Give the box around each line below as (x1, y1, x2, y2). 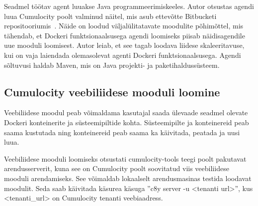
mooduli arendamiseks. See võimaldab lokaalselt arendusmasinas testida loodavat (4, 173, 252, 183)
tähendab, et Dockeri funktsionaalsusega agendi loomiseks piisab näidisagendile (4, 30, 245, 40)
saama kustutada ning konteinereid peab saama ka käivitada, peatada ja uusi (4, 127, 240, 137)
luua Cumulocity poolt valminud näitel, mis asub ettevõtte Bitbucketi (4, 10, 217, 21)
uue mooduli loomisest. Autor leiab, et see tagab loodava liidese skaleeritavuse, (4, 40, 245, 50)
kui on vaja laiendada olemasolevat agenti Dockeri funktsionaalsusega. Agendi (4, 49, 241, 60)
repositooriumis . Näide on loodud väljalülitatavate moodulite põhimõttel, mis (4, 20, 244, 31)
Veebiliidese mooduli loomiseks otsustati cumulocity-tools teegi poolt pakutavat (4, 153, 247, 164)
